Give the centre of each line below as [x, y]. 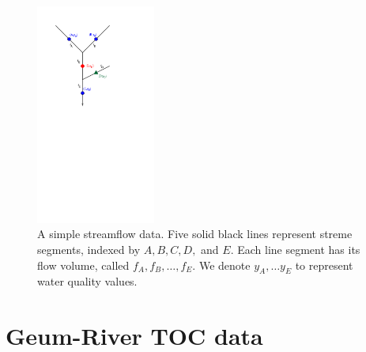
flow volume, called [83, 265]
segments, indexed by [89, 249]
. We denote [221, 265]
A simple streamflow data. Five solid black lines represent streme [195, 234]
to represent [324, 265]
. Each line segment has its [295, 249]
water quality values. [87, 281]
